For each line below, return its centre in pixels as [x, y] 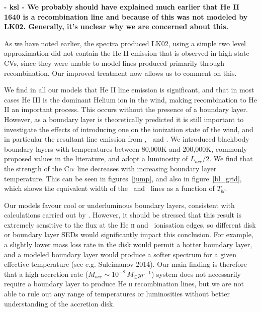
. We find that [231, 159]
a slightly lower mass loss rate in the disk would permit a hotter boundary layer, [128, 244]
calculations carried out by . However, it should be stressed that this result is [123, 215]
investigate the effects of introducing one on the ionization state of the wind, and [129, 129]
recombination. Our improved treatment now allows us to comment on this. [120, 73]
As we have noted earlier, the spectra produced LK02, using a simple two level [125, 43]
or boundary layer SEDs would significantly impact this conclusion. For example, [129, 234]
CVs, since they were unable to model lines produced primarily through [114, 63]
